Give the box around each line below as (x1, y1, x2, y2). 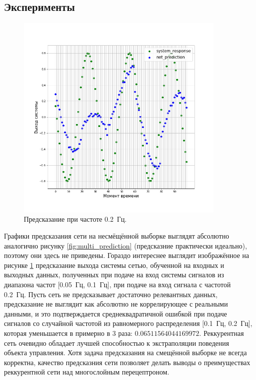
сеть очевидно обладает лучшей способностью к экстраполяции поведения (4, 337, 229, 348)
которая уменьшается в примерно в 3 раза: (4, 327, 133, 338)
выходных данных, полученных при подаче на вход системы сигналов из (4, 269, 224, 280)
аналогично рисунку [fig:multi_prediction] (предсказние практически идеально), (4, 240, 247, 251)
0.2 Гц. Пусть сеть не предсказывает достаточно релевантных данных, (4, 289, 218, 299)
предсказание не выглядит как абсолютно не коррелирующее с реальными (4, 299, 228, 309)
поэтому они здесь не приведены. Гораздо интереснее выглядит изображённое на (4, 250, 250, 260)
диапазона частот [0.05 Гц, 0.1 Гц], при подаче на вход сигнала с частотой (4, 279, 231, 289)
